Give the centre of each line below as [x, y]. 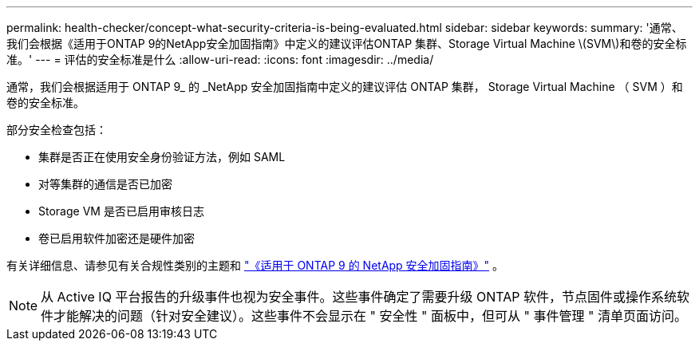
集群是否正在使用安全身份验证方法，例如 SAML [162, 157]
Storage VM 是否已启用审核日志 [121, 211]
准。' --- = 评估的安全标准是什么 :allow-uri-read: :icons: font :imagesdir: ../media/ [220, 59]
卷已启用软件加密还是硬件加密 [116, 238]
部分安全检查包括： [57, 130]
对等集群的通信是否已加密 [105, 184]
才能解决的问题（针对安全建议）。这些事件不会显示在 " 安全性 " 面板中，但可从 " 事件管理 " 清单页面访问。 [370, 316]
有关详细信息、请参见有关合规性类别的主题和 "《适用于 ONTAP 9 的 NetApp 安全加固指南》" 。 [255, 265]
